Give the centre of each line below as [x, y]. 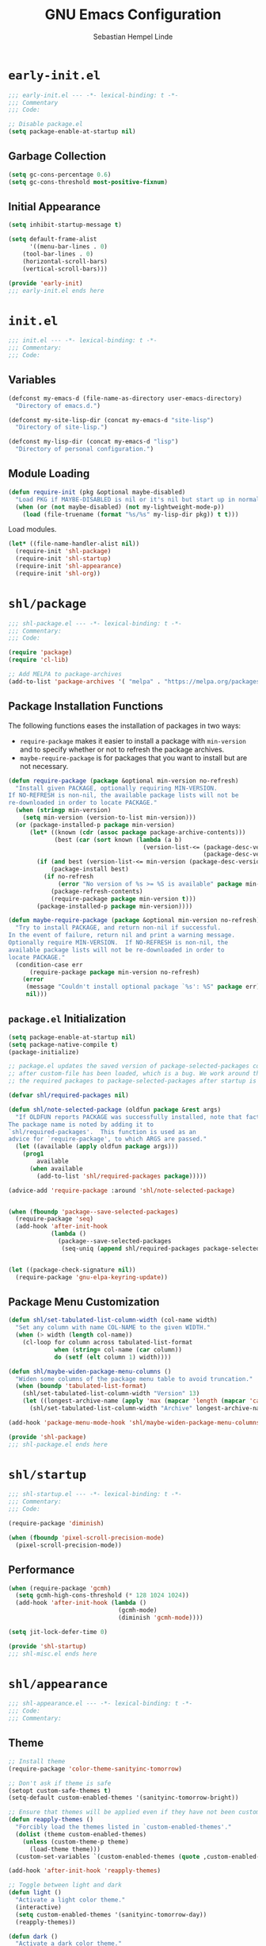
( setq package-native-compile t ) [63, 1044]
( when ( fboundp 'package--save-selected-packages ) [93, 1212]
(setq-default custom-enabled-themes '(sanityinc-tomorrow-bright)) [123, 1798]
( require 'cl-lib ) [38, 660]
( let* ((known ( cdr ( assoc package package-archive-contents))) [137, 832]
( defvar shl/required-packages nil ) [68, 1096]
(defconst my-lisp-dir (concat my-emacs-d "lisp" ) [93, 442]
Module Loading [49, 474]
